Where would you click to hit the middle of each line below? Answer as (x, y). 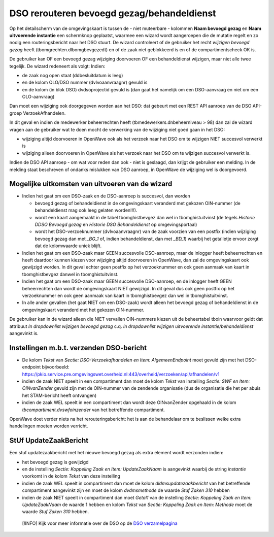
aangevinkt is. (24, 333)
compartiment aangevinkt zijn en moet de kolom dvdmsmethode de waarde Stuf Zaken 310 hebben (126, 490)
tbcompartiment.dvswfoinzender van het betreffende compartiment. (93, 410)
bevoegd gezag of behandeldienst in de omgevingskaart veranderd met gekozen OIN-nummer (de (138, 203)
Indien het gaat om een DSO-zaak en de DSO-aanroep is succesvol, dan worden (106, 196)
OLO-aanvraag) (38, 97)
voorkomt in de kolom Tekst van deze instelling (71, 476)
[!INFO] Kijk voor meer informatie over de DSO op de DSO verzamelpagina (100, 523)
